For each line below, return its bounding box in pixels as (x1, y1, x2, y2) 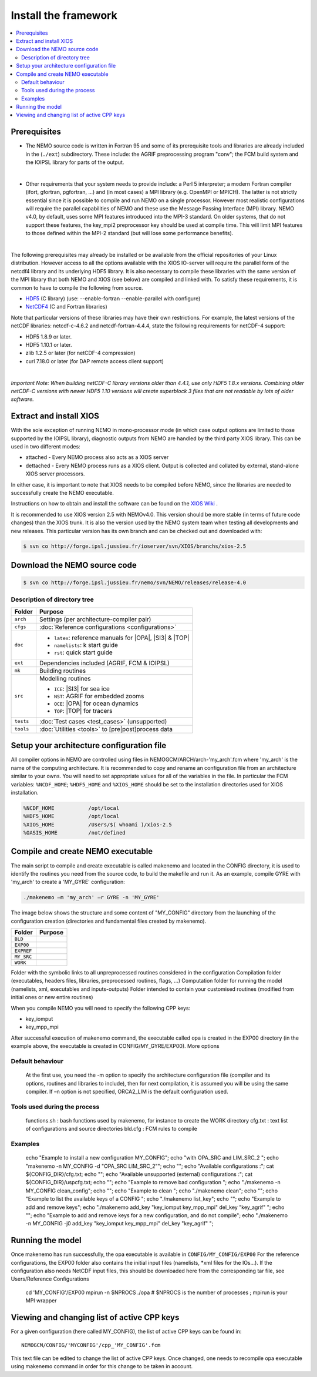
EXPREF (14, 948, 32, 954)
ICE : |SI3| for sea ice (53, 685, 110, 693)
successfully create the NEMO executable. (11, 489, 114, 496)
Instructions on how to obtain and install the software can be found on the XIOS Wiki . (11, 500, 218, 507)
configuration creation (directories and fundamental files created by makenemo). (11, 917, 207, 924)
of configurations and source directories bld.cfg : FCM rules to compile (25, 1125, 198, 1133)
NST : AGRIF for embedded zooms (53, 692, 144, 700)
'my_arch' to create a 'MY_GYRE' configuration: (11, 879, 126, 886)
